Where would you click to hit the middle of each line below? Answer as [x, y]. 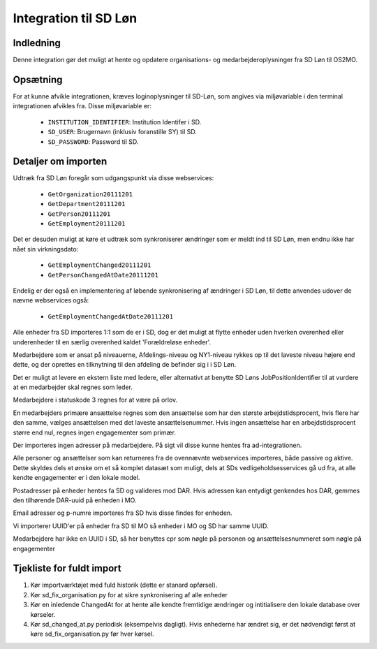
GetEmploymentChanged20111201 [99, 265]
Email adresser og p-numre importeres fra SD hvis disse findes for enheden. [123, 513]
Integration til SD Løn [75, 18]
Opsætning [38, 79]
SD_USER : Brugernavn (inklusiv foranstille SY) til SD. [122, 132]
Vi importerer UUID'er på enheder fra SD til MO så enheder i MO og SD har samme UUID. [141, 526]
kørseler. [43, 614]
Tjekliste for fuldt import [67, 568]
